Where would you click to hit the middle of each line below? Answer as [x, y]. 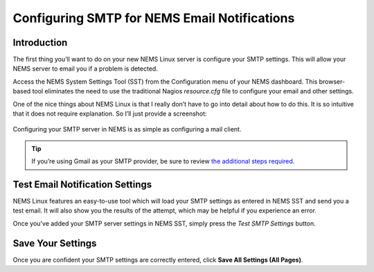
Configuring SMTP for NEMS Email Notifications [154, 18]
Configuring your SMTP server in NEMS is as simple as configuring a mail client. [127, 129]
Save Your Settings [55, 243]
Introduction [40, 43]
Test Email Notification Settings [82, 184]
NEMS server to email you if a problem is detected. [86, 69]
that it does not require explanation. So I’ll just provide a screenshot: [110, 114]
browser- [332, 81]
